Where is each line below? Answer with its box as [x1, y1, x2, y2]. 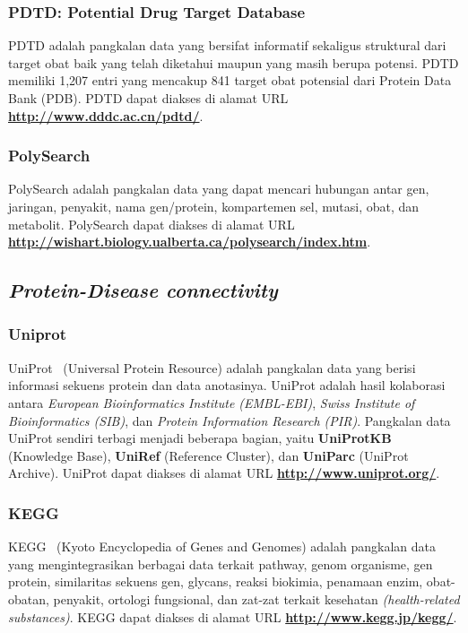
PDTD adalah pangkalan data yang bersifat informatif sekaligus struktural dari [8, 36, 446, 55]
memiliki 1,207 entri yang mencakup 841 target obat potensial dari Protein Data [8, 71, 452, 90]
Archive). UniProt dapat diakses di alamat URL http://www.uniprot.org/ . [8, 464, 440, 482]
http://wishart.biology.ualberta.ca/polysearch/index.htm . [8, 232, 371, 251]
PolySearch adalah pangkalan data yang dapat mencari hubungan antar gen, [8, 179, 429, 198]
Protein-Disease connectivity [8, 276, 278, 304]
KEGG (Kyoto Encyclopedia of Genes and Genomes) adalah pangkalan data [8, 537, 436, 556]
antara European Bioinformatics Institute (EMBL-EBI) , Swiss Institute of [8, 393, 415, 412]
